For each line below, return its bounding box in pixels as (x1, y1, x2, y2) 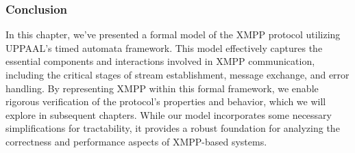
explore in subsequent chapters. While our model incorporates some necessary (5, 107, 332, 122)
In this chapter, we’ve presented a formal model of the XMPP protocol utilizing (5, 27, 341, 42)
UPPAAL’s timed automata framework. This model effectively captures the (5, 40, 323, 55)
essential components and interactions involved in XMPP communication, (5, 54, 315, 68)
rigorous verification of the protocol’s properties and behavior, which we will (5, 94, 326, 109)
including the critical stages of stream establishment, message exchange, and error (5, 68, 350, 81)
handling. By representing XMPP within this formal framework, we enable (5, 81, 319, 95)
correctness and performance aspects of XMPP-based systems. (5, 134, 267, 148)
